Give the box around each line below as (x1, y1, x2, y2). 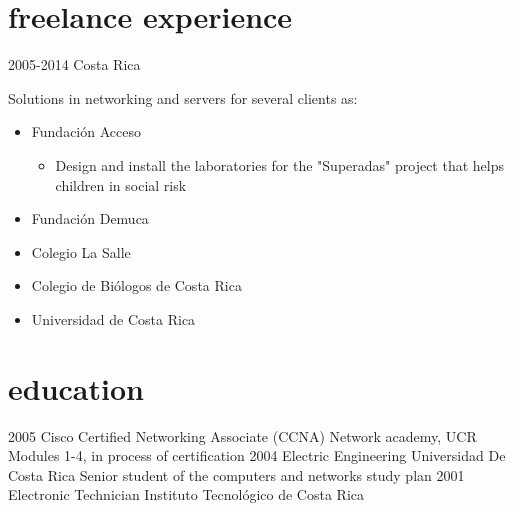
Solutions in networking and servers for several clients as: (8, 87, 358, 108)
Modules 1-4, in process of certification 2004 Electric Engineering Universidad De (8, 445, 506, 466)
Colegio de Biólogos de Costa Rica (31, 275, 242, 296)
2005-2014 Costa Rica (8, 54, 141, 75)
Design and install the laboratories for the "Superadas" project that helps (55, 154, 504, 175)
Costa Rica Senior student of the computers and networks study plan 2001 (8, 464, 465, 485)
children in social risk (55, 174, 187, 195)
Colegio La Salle (31, 241, 131, 262)
